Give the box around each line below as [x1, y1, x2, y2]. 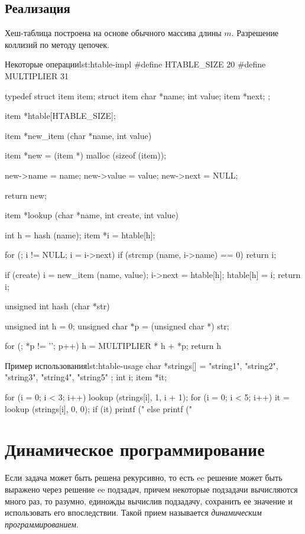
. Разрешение [231, 27, 279, 39]
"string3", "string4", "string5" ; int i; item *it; [5, 371, 167, 383]
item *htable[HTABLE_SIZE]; [5, 109, 116, 122]
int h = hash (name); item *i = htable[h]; [5, 228, 155, 241]
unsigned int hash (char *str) [5, 300, 110, 312]
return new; [5, 189, 47, 201]
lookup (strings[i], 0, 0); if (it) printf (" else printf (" [5, 402, 192, 415]
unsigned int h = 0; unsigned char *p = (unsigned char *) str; [5, 319, 229, 332]
